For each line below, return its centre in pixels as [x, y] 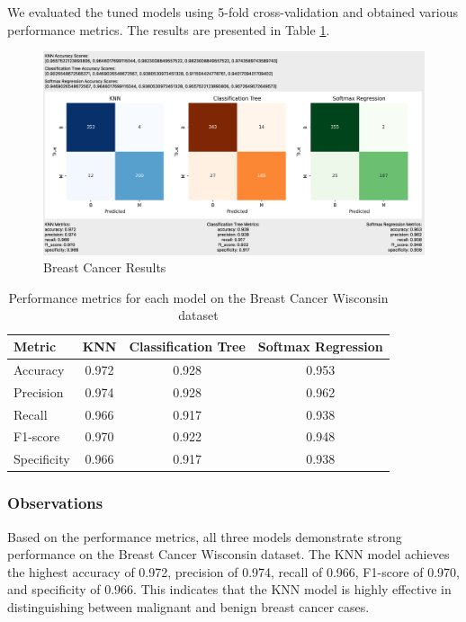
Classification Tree [187, 347]
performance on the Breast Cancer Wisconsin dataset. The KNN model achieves [229, 554]
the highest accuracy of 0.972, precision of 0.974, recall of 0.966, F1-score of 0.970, [234, 571]
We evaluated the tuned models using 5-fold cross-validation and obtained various [233, 12]
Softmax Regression [320, 347]
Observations [55, 503]
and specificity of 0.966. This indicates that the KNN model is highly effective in [229, 589]
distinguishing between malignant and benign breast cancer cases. [188, 606]
